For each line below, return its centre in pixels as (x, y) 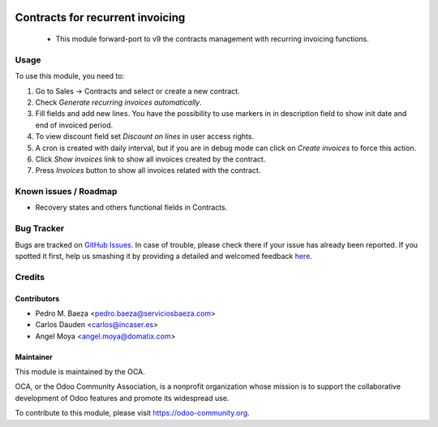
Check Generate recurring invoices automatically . (118, 102)
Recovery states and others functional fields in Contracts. (131, 208)
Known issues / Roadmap (66, 192)
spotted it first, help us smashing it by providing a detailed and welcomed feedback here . (163, 256)
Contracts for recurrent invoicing (100, 17)
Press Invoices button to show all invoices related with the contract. (148, 170)
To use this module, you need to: (70, 76)
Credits (30, 277)
